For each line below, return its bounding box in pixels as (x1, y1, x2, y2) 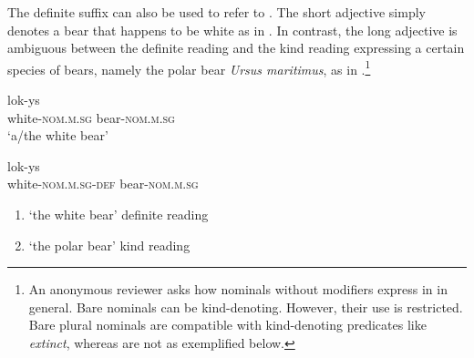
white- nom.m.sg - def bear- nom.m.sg (7, 174, 199, 193)
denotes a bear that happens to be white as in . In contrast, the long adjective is (7, 20, 458, 39)
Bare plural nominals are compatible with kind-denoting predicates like (28, 315, 427, 334)
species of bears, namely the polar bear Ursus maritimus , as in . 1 (7, 56, 371, 78)
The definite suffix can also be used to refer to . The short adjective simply (7, 3, 426, 21)
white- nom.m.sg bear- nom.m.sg (7, 107, 175, 127)
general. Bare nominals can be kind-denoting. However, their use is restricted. (28, 297, 463, 316)
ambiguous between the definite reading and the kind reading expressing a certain (7, 38, 465, 57)
